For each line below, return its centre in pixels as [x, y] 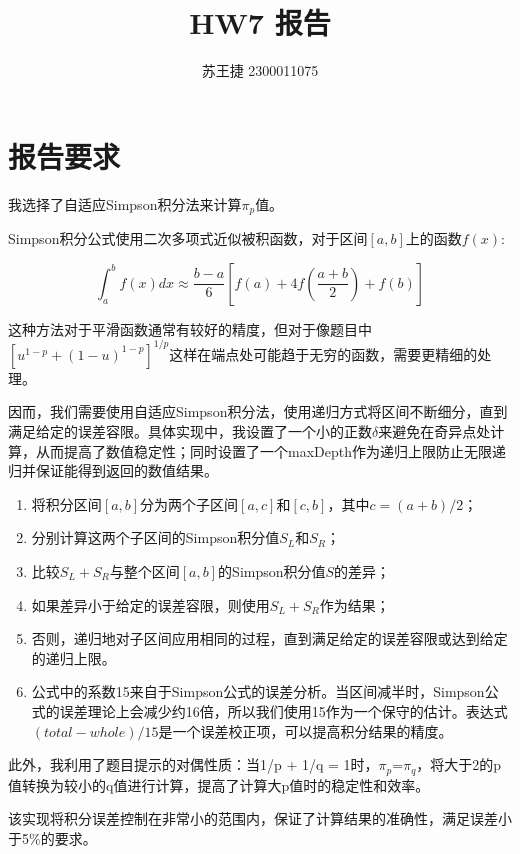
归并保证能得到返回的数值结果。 [113, 470]
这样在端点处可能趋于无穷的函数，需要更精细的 [323, 353]
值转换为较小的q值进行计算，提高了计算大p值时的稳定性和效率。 [219, 784]
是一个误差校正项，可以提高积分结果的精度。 [305, 730]
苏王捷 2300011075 [260, 70]
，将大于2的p [459, 764]
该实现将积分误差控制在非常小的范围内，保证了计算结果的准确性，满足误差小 [260, 818]
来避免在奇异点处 [434, 430]
